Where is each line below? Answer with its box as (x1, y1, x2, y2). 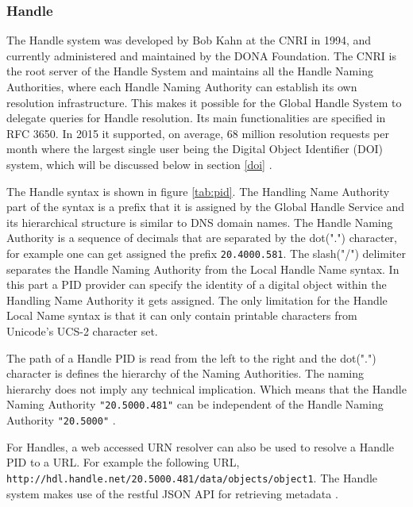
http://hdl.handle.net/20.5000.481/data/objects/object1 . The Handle (6, 469, 378, 486)
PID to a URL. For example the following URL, (6, 454, 240, 471)
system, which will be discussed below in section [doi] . (6, 156, 272, 172)
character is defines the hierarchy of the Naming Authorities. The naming (6, 365, 364, 382)
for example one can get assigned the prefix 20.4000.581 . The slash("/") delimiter (6, 244, 407, 261)
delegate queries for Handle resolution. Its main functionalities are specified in (6, 109, 386, 126)
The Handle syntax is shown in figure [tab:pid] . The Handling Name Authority (6, 182, 390, 199)
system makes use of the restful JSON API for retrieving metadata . (6, 485, 338, 501)
